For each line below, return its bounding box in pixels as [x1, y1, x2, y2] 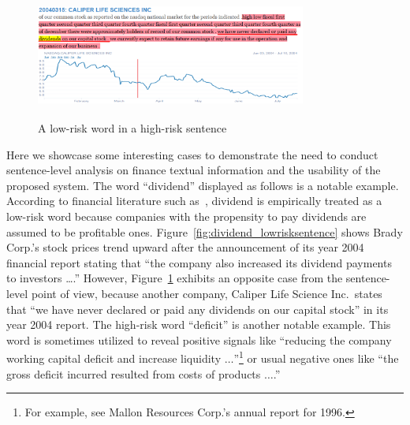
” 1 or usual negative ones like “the [233, 348, 399, 366]
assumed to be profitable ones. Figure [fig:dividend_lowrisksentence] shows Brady [6, 223, 403, 240]
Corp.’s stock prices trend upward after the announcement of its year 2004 [6, 239, 364, 255]
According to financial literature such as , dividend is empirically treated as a [6, 192, 382, 209]
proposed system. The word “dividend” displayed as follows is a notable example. [6, 177, 399, 193]
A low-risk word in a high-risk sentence [38, 119, 227, 136]
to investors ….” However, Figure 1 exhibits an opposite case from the [6, 270, 343, 286]
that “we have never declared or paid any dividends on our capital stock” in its [6, 300, 389, 317]
